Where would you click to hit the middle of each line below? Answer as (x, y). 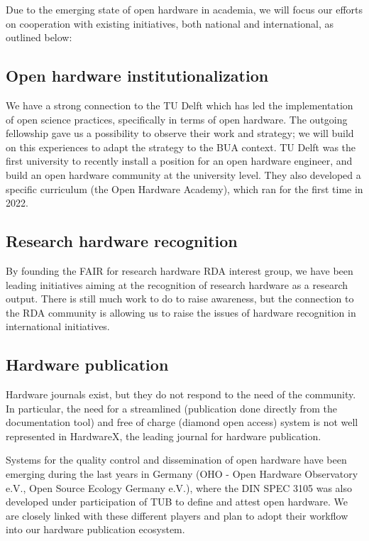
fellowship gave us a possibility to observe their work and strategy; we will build (180, 133)
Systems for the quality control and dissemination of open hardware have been (176, 460)
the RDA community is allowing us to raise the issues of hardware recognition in (181, 312)
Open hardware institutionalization (137, 76)
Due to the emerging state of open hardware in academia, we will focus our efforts (184, 9)
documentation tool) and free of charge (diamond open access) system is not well (182, 422)
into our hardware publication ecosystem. (95, 529)
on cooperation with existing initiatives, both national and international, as (170, 23)
